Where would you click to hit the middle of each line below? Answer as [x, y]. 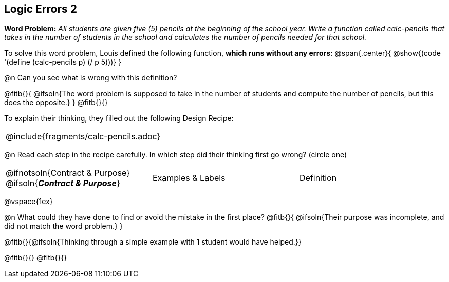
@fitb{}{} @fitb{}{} [36, 258]
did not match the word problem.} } [63, 226]
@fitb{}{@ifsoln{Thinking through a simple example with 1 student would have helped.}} [153, 242]
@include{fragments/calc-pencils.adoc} [83, 137]
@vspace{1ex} [29, 202]
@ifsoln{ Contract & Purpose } [63, 183]
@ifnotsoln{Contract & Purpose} [68, 173]
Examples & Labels [189, 178]
